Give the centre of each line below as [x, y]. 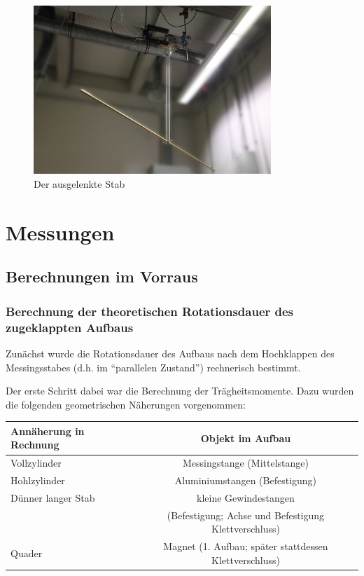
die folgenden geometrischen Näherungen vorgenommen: [126, 404]
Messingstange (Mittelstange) [245, 463]
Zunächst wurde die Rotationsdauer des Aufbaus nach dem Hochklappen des [170, 353]
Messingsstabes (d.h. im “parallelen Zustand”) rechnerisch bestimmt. [153, 367]
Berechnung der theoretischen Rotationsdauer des [150, 311]
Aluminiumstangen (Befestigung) [246, 480]
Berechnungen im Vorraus [102, 276]
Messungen [60, 232]
